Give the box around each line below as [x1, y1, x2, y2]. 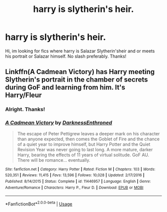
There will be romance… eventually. [17, 157, 90, 163]
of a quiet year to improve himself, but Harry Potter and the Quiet [17, 141, 151, 147]
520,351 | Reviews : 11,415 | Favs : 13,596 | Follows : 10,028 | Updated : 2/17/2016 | [5, 173, 145, 178]
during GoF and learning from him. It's [5, 83, 126, 92]
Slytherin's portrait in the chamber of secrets [5, 76, 148, 84]
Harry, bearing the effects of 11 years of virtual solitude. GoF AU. [17, 152, 150, 158]
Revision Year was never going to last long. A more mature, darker [17, 146, 153, 152]
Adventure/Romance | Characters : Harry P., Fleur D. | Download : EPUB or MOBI [5, 185, 144, 190]
